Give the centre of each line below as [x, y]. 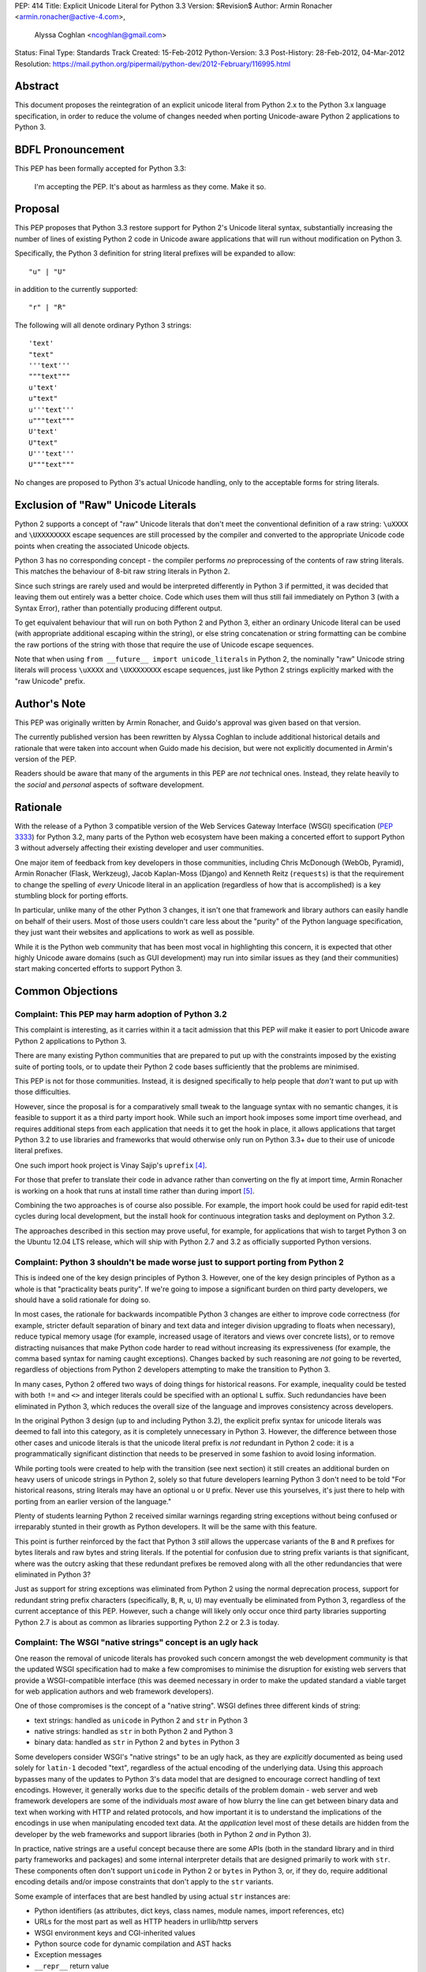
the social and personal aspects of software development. [109, 784]
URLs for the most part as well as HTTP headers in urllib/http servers [146, 1922]
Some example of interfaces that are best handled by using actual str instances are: [153, 1896]
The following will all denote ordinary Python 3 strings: [103, 325]
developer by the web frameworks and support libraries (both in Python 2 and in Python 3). [163, 1834]
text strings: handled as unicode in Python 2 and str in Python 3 [141, 1720]
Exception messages [68, 1955]
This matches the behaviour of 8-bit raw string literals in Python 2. [122, 571]
